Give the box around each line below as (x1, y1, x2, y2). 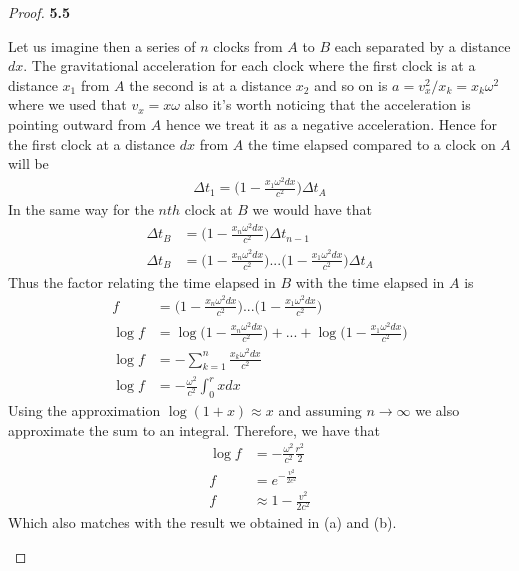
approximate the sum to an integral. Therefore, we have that (8, 419, 380, 440)
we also (415, 400, 460, 421)
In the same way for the (8, 199, 154, 220)
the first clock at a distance (8, 133, 176, 154)
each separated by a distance (334, 35, 511, 56)
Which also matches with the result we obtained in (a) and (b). (8, 512, 397, 533)
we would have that (252, 199, 372, 220)
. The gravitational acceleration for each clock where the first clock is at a (23, 55, 476, 76)
